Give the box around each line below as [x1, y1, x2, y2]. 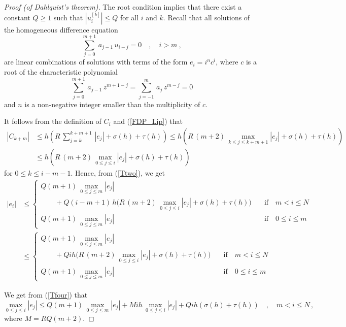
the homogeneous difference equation [4, 24, 118, 35]
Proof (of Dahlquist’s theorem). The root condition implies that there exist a [4, 2, 242, 12]
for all [120, 12, 139, 22]
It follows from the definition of [4, 116, 101, 126]
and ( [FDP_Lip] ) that [113, 116, 183, 126]
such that [53, 12, 83, 22]
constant [4, 12, 30, 22]
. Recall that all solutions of [163, 12, 250, 22]
